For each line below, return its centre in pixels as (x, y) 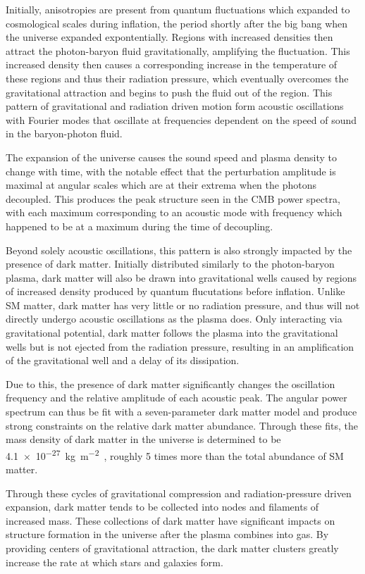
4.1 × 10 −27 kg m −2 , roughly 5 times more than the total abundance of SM (175, 454)
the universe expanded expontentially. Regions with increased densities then (169, 37)
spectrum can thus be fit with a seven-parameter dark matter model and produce (181, 412)
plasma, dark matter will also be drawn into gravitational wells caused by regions (181, 277)
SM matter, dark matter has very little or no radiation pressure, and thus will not (183, 305)
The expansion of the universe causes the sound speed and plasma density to (172, 157)
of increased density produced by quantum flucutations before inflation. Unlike (175, 291)
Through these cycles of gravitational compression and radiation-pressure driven (179, 493)
